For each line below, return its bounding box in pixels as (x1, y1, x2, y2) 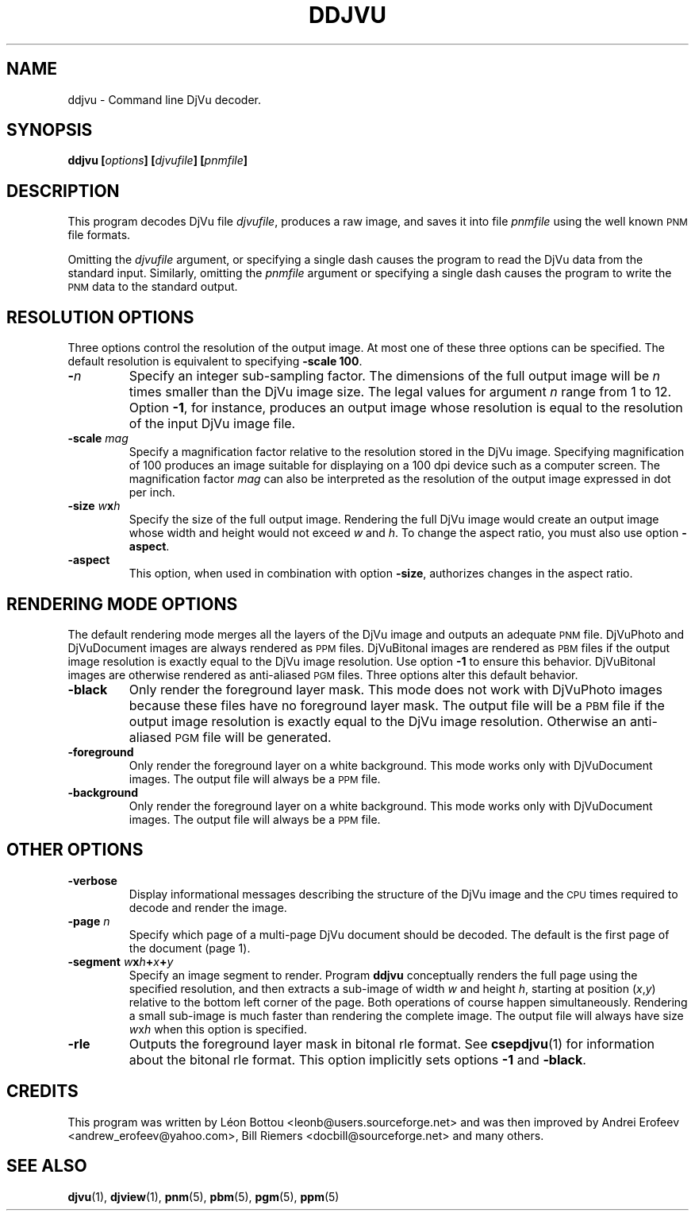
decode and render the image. (129, 900, 287, 914)
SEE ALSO (6, 1156, 87, 1176)
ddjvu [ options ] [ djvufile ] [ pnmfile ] (67, 153, 248, 168)
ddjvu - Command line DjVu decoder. (67, 92, 261, 106)
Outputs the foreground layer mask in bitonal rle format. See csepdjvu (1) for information (129, 1035, 655, 1052)
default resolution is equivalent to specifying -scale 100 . (67, 354, 363, 369)
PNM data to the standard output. (67, 280, 238, 294)
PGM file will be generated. (175, 728, 332, 745)
